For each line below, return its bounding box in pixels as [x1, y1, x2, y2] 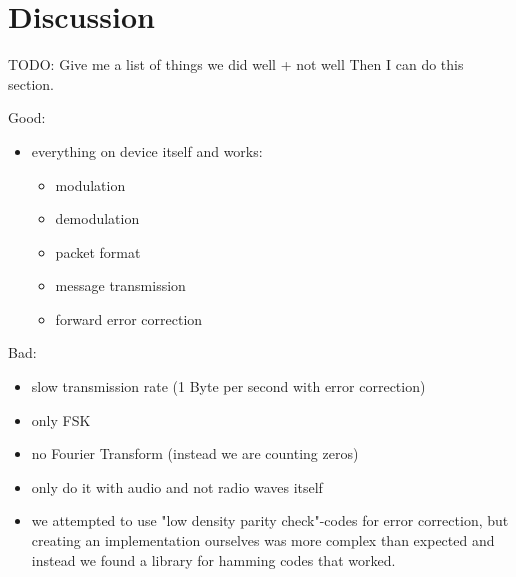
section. [8, 73, 54, 94]
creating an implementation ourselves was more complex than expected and [31, 530, 495, 551]
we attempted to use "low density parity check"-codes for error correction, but [31, 510, 509, 531]
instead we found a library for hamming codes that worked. [31, 549, 396, 570]
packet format [55, 241, 141, 262]
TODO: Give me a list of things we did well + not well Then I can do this [8, 54, 464, 75]
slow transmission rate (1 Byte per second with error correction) [31, 376, 426, 397]
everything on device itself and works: [31, 140, 263, 161]
